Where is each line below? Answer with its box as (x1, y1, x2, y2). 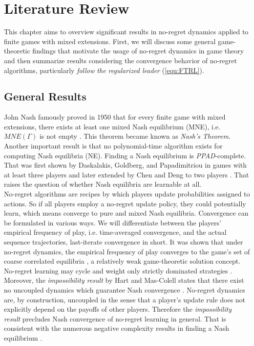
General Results (4, 89, 86, 104)
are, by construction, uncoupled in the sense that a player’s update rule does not (4, 294, 246, 304)
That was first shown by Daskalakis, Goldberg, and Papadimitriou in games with (4, 160, 247, 170)
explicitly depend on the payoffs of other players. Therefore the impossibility (4, 304, 232, 314)
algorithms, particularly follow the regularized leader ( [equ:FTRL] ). (4, 65, 204, 75)
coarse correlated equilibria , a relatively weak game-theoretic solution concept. (4, 256, 241, 266)
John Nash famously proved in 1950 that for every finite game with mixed (4, 112, 226, 122)
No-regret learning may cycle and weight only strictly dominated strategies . (4, 265, 233, 275)
